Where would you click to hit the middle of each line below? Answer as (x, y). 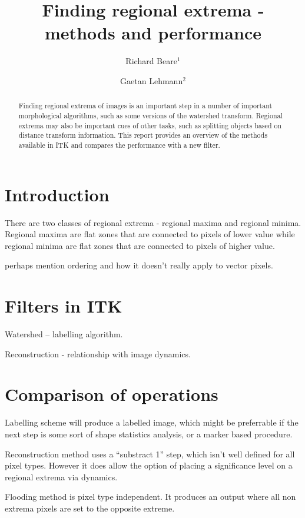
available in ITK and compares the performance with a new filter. (119, 145)
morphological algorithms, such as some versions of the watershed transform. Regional (150, 115)
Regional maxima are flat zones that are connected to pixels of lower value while (150, 234)
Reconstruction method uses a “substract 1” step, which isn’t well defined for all (150, 454)
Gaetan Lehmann (152, 80)
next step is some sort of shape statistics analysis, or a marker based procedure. (149, 434)
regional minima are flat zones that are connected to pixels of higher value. (140, 245)
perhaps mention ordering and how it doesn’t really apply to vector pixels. (139, 265)
